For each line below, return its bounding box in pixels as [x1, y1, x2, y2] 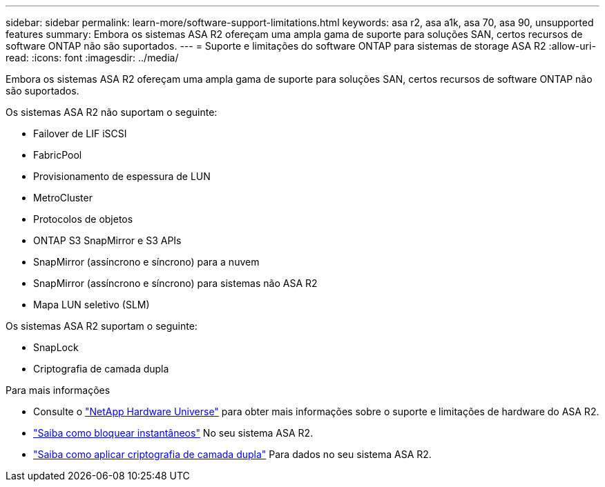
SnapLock [33, 341, 79, 353]
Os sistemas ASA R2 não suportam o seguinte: [6, 106, 218, 118]
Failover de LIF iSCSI [33, 128, 127, 139]
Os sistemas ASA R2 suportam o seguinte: [6, 320, 198, 332]
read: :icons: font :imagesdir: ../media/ [6, 52, 179, 63]
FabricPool [33, 149, 82, 161]
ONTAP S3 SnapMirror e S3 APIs [33, 235, 182, 246]
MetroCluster [33, 192, 93, 203]
